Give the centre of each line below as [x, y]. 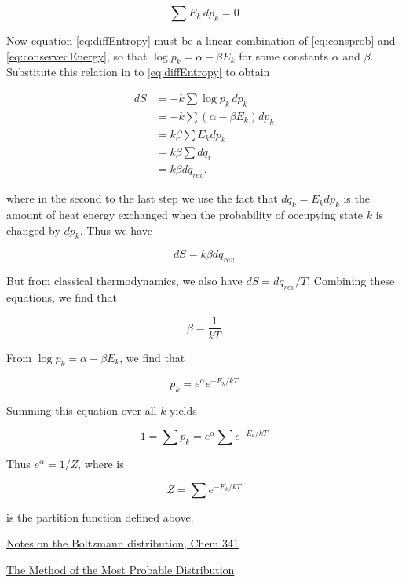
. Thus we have [116, 230]
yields [183, 410]
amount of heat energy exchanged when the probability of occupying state [185, 214]
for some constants [283, 55]
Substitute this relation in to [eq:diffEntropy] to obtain [138, 72]
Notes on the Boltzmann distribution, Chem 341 [122, 543]
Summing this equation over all [82, 410]
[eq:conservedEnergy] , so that [77, 55]
